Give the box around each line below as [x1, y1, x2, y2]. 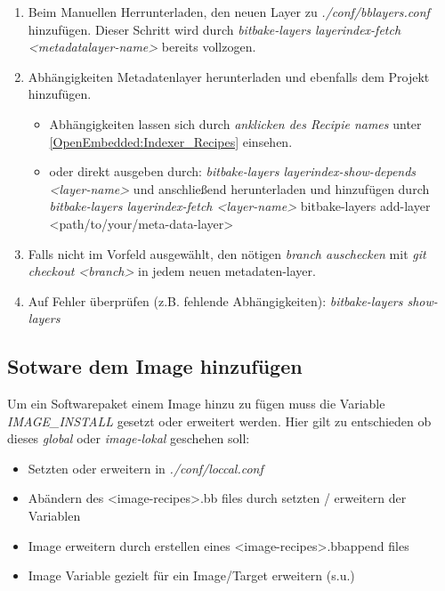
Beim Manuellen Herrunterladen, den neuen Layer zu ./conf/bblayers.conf [28, 3, 430, 20]
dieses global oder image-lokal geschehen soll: [7, 429, 250, 448]
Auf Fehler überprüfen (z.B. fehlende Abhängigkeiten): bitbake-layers [28, 291, 403, 310]
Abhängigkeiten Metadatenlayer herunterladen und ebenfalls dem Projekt [28, 67, 430, 85]
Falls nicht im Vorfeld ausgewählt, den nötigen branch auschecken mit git [28, 244, 426, 263]
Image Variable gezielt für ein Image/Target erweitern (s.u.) [28, 566, 355, 585]
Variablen [28, 506, 81, 525]
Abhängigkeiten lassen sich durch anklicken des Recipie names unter [49, 114, 422, 133]
